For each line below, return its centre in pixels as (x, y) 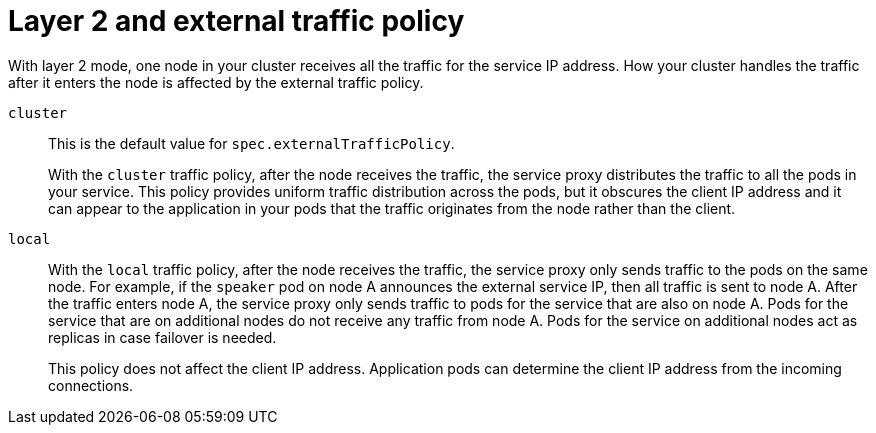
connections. (91, 385)
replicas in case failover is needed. (162, 337)
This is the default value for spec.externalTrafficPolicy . (251, 143)
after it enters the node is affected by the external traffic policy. (216, 82)
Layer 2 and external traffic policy (236, 21)
